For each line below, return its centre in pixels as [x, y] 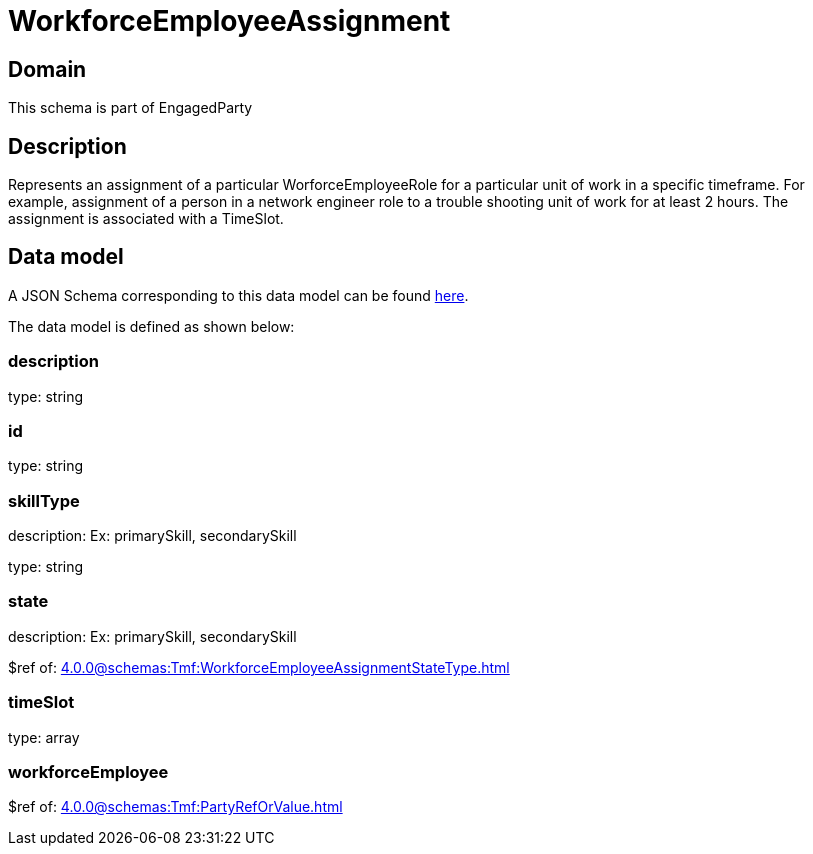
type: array [44, 737]
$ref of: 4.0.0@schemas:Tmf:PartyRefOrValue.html [175, 807]
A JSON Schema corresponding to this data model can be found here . [238, 295]
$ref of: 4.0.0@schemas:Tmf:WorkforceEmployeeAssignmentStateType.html [259, 667]
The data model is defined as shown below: [151, 326]
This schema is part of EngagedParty [130, 108]
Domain [47, 69]
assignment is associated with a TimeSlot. [146, 219]
